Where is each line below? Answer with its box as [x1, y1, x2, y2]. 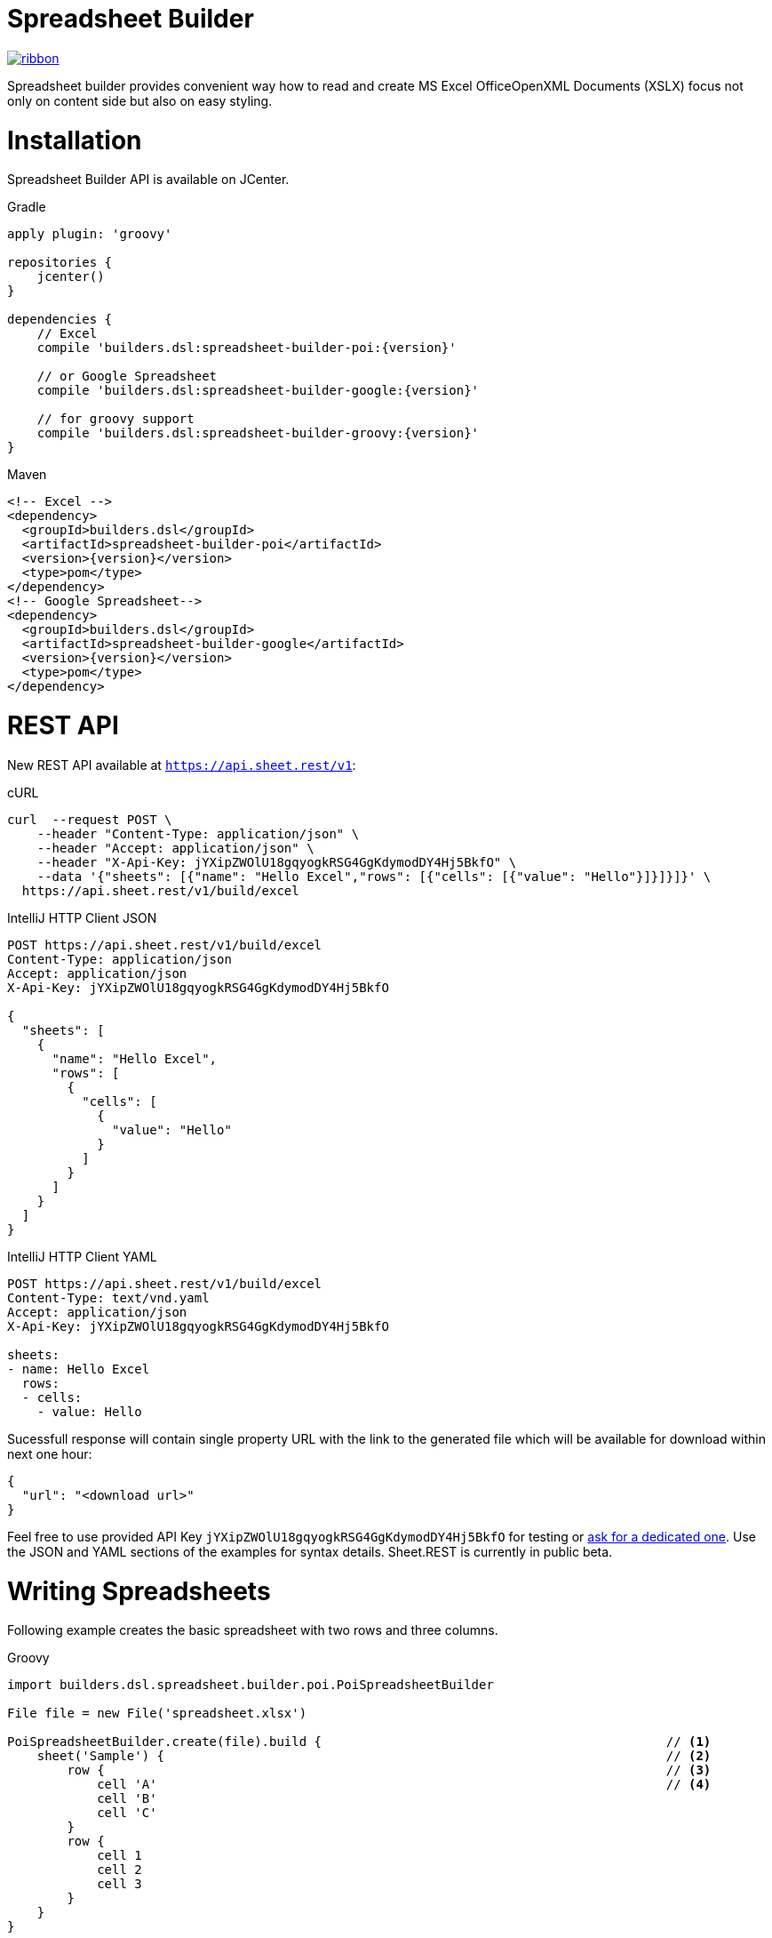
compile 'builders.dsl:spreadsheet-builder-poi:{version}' [36, 340, 457, 356]
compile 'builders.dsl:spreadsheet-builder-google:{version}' [36, 383, 480, 398]
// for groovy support [36, 412, 195, 427]
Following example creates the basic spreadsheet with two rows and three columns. [7, 1622, 498, 1638]
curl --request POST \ [7, 812, 172, 827]
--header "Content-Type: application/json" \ [36, 826, 360, 841]
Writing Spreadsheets [7, 1575, 271, 1606]
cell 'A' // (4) [97, 1777, 712, 1792]
